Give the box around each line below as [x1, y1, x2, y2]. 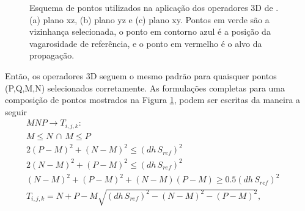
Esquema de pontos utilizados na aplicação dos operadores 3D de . [29, 1, 279, 13]
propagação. [29, 49, 75, 62]
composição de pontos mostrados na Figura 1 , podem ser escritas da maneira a [5, 93, 301, 106]
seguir [5, 105, 27, 118]
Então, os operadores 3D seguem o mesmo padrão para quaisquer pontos [5, 69, 277, 82]
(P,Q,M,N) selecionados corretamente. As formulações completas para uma [5, 81, 285, 94]
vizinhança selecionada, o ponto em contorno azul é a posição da [29, 25, 271, 38]
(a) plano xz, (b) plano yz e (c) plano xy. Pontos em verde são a [29, 13, 270, 26]
